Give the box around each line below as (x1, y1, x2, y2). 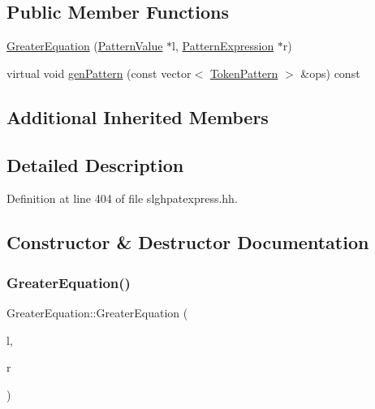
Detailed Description (6, 152, 184, 177)
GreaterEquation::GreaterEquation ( (6, 304, 188, 321)
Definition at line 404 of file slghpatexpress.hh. (6, 190, 238, 207)
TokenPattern (209, 64, 278, 81)
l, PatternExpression (172, 37, 274, 54)
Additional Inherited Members (6, 104, 269, 129)
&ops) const (300, 64, 360, 81)
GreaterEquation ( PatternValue (6, 37, 163, 54)
